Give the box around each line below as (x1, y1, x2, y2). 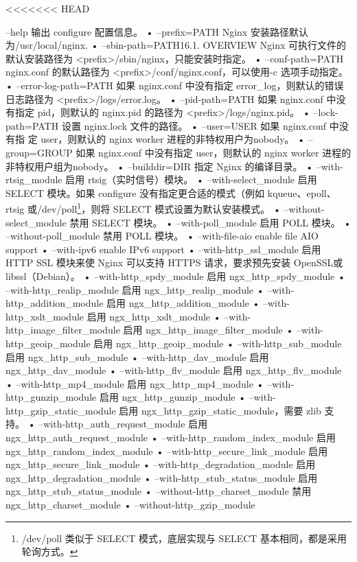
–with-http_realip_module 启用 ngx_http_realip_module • (5, 282, 264, 296)
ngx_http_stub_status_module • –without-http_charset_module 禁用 (5, 484, 312, 498)
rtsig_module (5, 172, 62, 187)
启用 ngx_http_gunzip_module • (99, 390, 246, 404)
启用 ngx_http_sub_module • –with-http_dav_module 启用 (5, 349, 269, 364)
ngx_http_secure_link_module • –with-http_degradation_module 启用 (5, 457, 316, 471)
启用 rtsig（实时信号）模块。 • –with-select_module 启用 (65, 172, 317, 187)
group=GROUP (5, 145, 73, 159)
